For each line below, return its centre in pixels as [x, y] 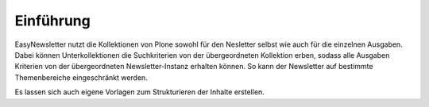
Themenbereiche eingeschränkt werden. [81, 77]
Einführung [52, 21]
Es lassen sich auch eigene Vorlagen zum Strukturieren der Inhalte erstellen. [140, 92]
